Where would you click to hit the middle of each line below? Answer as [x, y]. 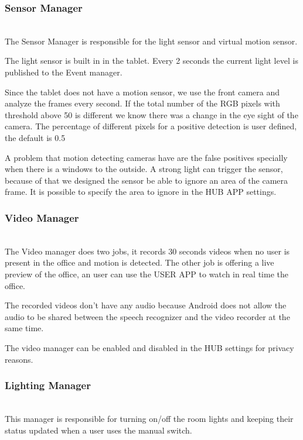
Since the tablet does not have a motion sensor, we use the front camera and [142, 92]
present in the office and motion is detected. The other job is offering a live [139, 262]
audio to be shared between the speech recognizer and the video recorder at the [147, 316]
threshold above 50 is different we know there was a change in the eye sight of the [151, 114]
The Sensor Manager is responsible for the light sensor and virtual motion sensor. [151, 41]
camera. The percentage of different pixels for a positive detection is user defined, [151, 126]
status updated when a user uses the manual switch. [98, 430]
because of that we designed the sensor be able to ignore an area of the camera [147, 180]
